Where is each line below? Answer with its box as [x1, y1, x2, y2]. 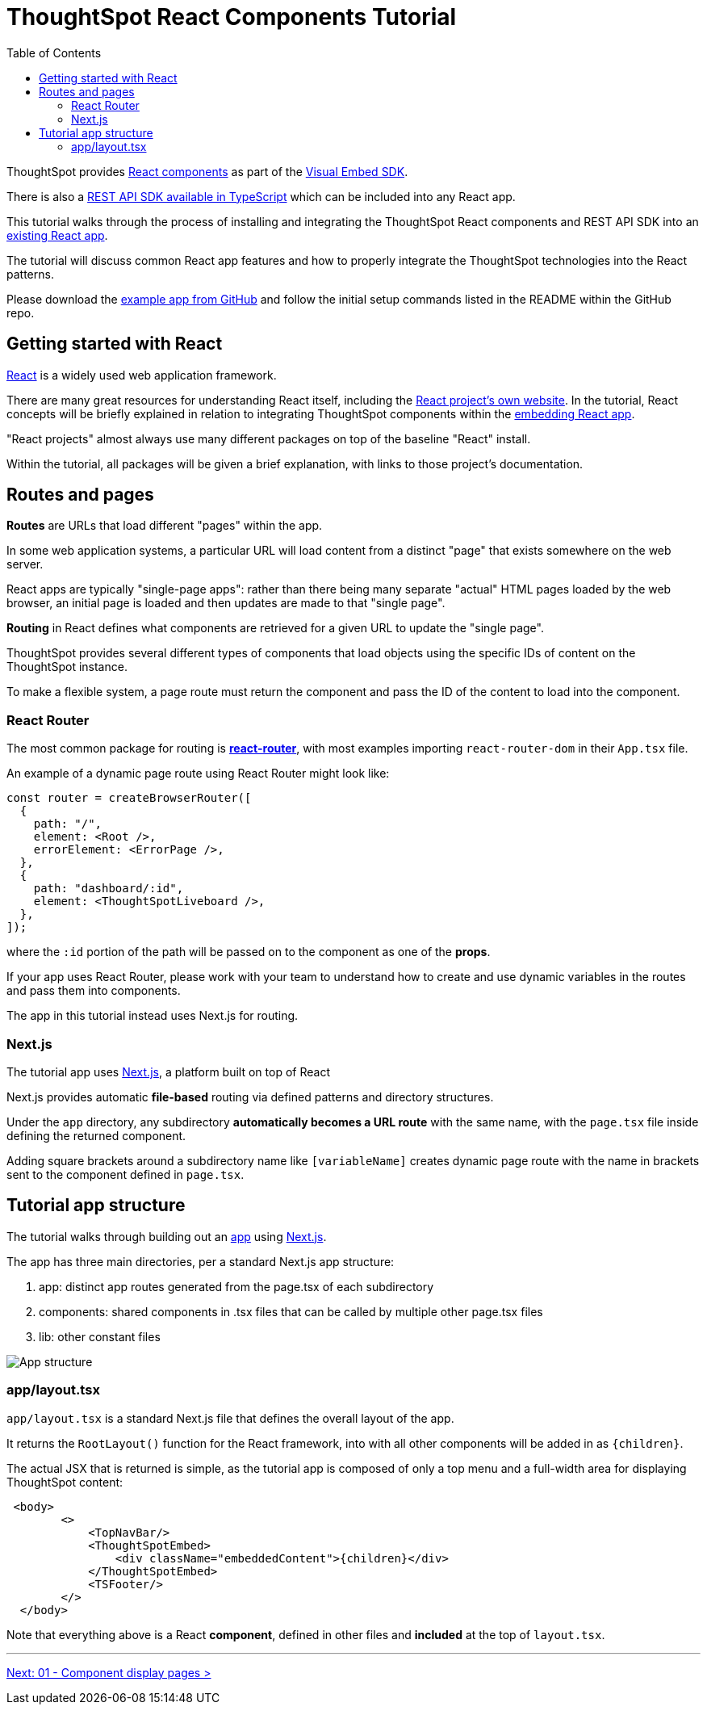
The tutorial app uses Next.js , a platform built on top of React [6, 1064, 330, 1079]
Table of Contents [6, 45, 102, 60]
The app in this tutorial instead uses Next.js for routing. [6, 1009, 299, 1023]
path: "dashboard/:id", [33, 882, 184, 895]
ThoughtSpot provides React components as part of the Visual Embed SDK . [6, 164, 408, 178]
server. [6, 557, 44, 572]
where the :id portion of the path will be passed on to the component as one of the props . [6, 945, 491, 959]
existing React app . [6, 228, 108, 242]
